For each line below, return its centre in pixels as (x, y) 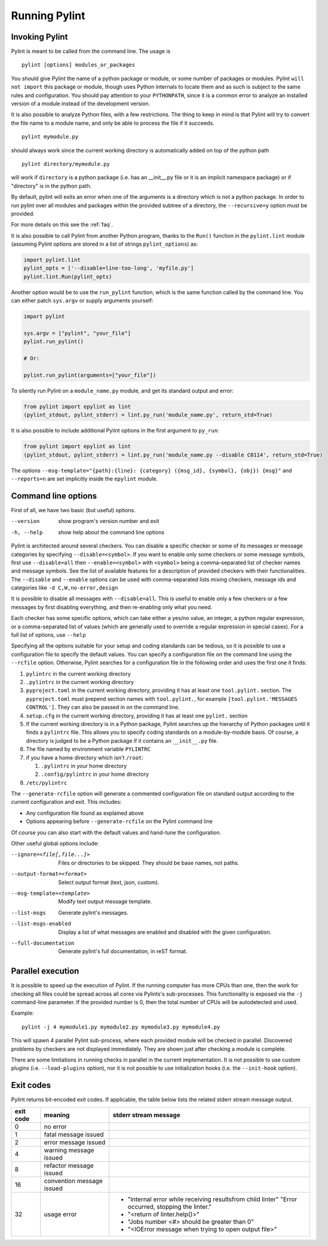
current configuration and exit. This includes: (66, 802)
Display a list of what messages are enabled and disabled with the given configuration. (165, 932)
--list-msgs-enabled (41, 924)
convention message (73, 1181)
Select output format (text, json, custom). (109, 882)
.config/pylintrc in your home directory (95, 774)
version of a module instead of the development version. (81, 104)
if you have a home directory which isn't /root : (85, 757)
